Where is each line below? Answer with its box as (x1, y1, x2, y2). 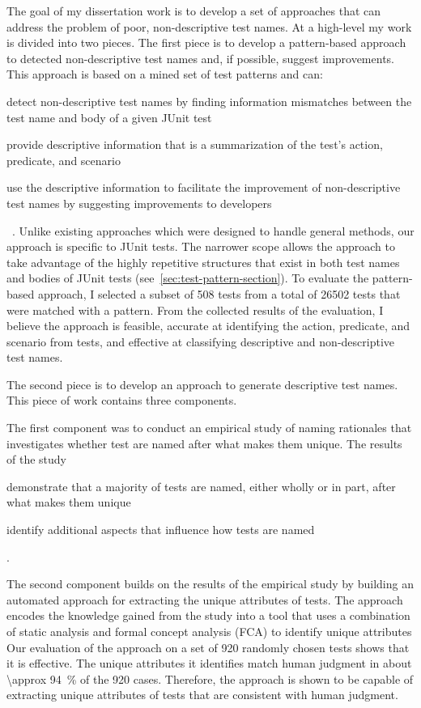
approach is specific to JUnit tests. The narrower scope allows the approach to (6, 238, 395, 255)
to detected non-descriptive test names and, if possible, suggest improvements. (6, 49, 394, 66)
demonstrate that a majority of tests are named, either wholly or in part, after (6, 477, 396, 494)
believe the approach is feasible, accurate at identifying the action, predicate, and (6, 317, 410, 334)
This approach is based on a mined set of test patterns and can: (6, 66, 323, 83)
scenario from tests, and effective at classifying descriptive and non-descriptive (6, 333, 394, 350)
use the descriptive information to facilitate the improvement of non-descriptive (6, 179, 401, 196)
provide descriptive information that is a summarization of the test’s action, (6, 136, 383, 153)
